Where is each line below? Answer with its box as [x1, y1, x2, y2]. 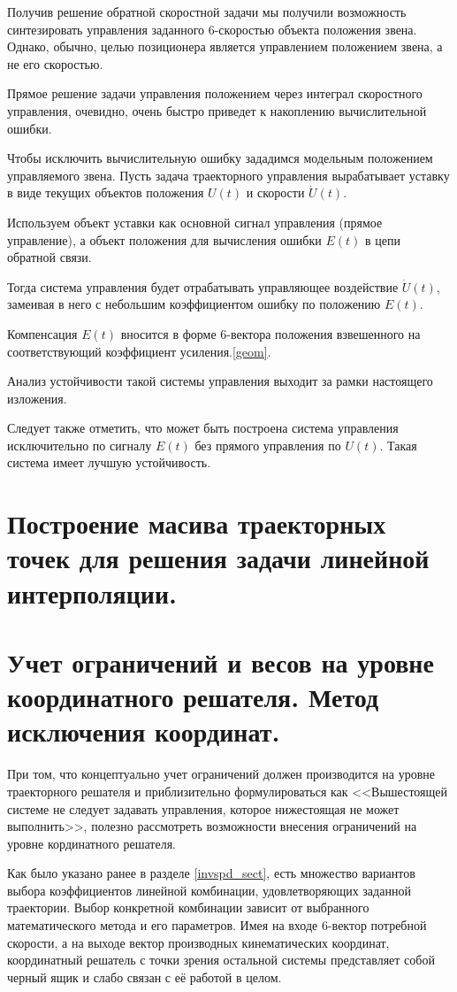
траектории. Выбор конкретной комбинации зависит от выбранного [7, 898, 369, 917]
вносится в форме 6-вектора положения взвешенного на [120, 324, 421, 342]
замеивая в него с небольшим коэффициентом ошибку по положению [7, 295, 381, 313]
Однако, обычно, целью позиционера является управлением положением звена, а [7, 37, 443, 56]
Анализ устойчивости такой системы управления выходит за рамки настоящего [7, 372, 433, 390]
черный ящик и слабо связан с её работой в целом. [7, 967, 282, 986]
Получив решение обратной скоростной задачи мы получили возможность [7, 3, 407, 20]
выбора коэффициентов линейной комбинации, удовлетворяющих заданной [7, 880, 411, 899]
